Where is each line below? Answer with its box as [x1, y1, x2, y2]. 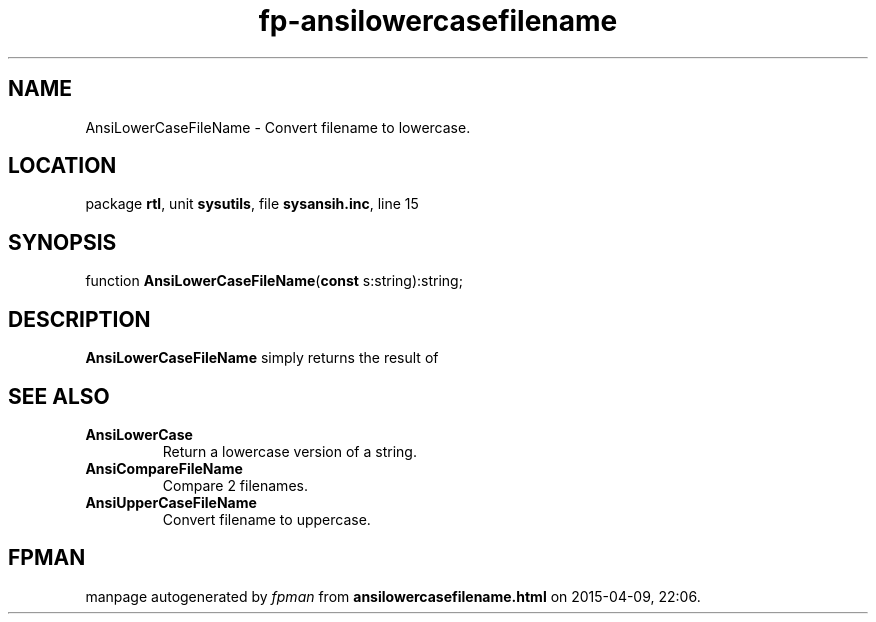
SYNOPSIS [8, 229, 117, 255]
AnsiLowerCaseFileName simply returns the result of [85, 349, 439, 367]
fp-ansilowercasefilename [258, 4, 618, 38]
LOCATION [8, 153, 117, 179]
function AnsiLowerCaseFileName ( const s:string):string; [85, 272, 463, 290]
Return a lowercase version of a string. [162, 442, 417, 460]
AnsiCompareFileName [85, 459, 243, 477]
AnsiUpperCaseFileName [85, 493, 257, 511]
